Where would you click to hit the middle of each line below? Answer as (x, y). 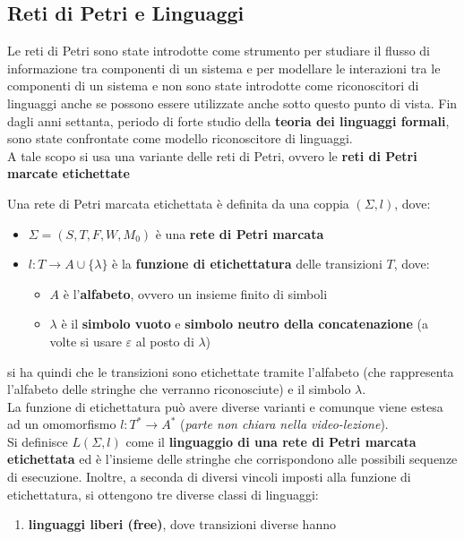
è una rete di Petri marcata (240, 233)
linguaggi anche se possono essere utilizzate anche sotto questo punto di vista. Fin (232, 103)
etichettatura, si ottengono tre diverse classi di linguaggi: (163, 494)
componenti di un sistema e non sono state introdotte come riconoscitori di (213, 86)
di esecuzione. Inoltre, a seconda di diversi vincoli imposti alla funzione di (209, 477)
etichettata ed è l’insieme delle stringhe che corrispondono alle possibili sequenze (232, 459)
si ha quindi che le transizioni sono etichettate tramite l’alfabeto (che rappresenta (231, 371)
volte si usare (86, 341)
